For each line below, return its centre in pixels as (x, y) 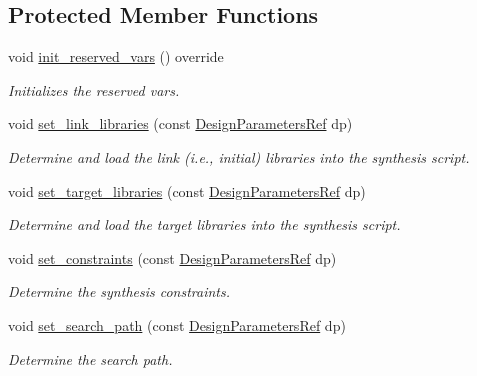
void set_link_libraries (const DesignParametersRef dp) (180, 123)
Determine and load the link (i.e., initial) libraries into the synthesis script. (239, 156)
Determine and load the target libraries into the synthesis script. (204, 224)
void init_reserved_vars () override (116, 56)
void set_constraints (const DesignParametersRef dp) (172, 257)
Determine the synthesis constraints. (119, 291)
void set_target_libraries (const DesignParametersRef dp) (187, 190)
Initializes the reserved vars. (94, 89)
